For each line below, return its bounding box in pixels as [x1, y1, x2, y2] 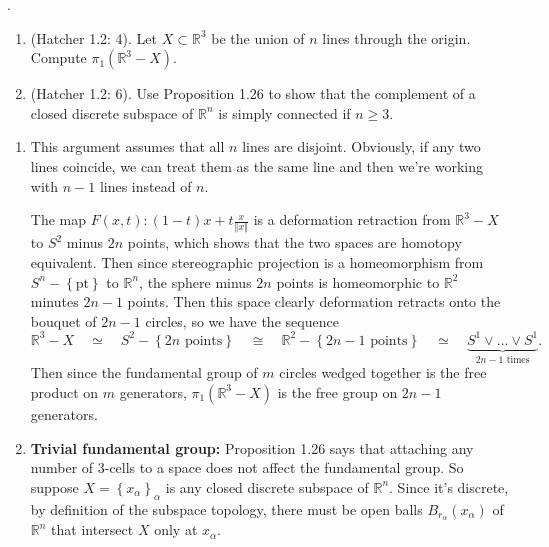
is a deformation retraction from [253, 209, 451, 230]
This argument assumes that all [30, 136, 225, 157]
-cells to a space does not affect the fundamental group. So [104, 457, 464, 478]
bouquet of [30, 310, 97, 331]
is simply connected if [218, 102, 351, 123]
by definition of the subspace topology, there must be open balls [30, 498, 423, 519]
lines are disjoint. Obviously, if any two [242, 136, 481, 157]
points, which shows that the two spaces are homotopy [127, 232, 462, 253]
